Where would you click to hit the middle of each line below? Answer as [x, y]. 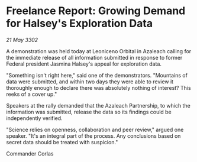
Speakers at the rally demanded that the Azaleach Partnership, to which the [98, 105]
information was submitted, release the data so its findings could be [89, 112]
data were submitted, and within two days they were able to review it [90, 82]
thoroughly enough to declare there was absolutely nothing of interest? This [98, 88]
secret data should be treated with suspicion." [62, 142]
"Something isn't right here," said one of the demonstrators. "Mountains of [97, 75]
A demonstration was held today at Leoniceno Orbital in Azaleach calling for [99, 51]
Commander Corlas [30, 153]
